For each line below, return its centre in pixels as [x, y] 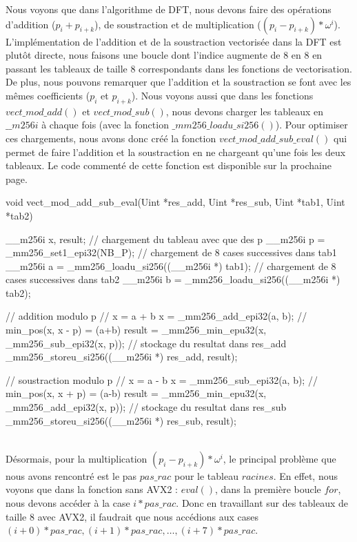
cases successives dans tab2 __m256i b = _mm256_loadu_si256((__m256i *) [173, 279]
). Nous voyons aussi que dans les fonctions [222, 95]
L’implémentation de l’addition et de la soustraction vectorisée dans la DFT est [174, 41]
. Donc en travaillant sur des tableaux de [262, 503]
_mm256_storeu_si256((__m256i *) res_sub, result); [121, 420]
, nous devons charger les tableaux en [245, 111]
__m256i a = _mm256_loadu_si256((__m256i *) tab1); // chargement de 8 [171, 265]
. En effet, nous [305, 475]
